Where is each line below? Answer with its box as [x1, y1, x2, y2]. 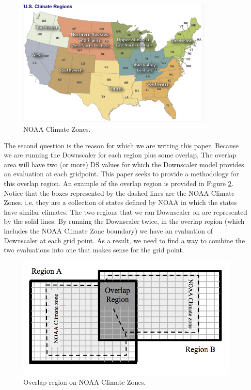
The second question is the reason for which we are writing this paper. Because [4, 140, 239, 150]
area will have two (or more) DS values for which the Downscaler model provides [4, 159, 244, 169]
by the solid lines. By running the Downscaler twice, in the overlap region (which [4, 216, 245, 226]
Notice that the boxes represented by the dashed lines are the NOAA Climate [4, 187, 235, 198]
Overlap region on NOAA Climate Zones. [23, 377, 146, 387]
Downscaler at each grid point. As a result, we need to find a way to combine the [4, 235, 245, 245]
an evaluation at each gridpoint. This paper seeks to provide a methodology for [4, 169, 239, 179]
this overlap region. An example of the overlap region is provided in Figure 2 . [4, 178, 234, 188]
